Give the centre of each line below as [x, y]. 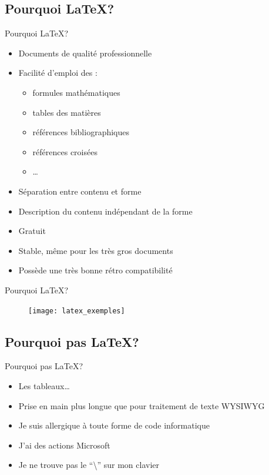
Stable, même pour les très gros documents [96, 250]
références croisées [65, 151]
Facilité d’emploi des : [58, 73]
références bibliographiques [81, 132]
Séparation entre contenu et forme [80, 191]
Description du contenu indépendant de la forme [105, 211]
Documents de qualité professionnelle [85, 53]
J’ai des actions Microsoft [64, 445]
